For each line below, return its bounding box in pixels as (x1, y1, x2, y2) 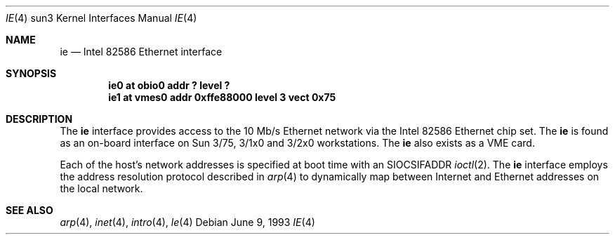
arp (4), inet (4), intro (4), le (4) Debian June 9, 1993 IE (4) (60, 216, 315, 228)
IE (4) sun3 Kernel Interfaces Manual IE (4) (6, 12, 197, 24)
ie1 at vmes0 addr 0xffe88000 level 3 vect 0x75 (108, 91, 336, 103)
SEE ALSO (6, 204, 53, 216)
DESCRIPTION (6, 113, 73, 125)
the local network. (60, 182, 143, 194)
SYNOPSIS (6, 67, 57, 79)
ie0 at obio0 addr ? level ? (108, 79, 230, 91)
